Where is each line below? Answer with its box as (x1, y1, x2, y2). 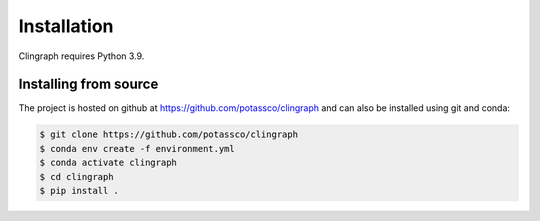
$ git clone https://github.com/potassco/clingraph (39, 129, 299, 140)
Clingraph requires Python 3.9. (18, 50, 145, 62)
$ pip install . (39, 185, 120, 196)
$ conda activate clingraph (39, 157, 177, 169)
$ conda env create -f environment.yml (39, 143, 235, 154)
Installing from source (18, 76, 159, 93)
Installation (18, 15, 114, 37)
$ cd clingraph (39, 171, 114, 182)
